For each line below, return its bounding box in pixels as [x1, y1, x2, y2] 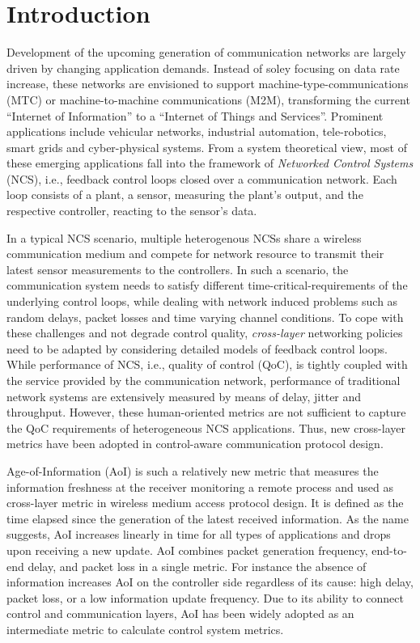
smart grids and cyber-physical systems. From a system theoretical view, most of [6, 138, 407, 155]
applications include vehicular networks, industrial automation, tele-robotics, [6, 123, 387, 140]
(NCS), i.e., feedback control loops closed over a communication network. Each [6, 170, 397, 187]
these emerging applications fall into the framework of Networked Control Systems [6, 154, 414, 171]
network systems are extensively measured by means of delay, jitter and [6, 387, 362, 404]
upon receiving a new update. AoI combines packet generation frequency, [6, 541, 368, 558]
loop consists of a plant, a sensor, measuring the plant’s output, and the [6, 186, 363, 203]
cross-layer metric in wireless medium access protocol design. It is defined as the [6, 494, 404, 511]
